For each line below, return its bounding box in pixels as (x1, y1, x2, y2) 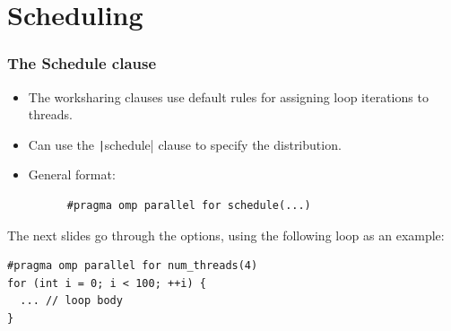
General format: (28, 165, 116, 184)
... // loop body (20, 294, 123, 308)
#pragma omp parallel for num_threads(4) (7, 259, 258, 273)
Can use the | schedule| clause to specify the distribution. (28, 135, 342, 153)
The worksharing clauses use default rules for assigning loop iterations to (28, 87, 429, 106)
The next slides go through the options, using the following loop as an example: (7, 225, 445, 244)
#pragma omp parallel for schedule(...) (66, 199, 311, 213)
